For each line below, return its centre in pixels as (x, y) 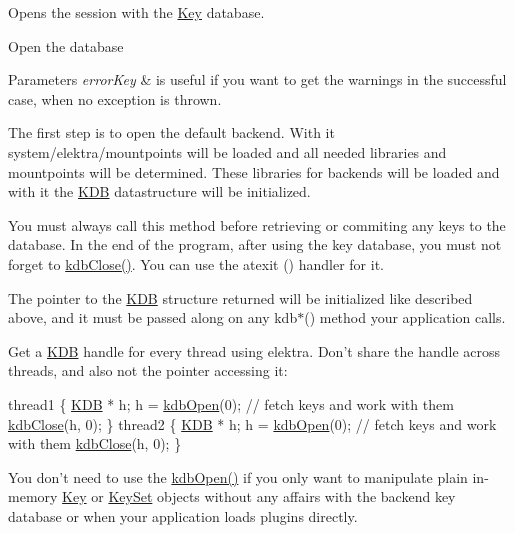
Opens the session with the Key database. (136, 12)
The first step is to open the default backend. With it (171, 132)
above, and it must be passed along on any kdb (153, 317)
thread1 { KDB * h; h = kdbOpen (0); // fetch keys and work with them (231, 403)
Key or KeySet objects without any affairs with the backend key (259, 496)
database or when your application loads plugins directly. (183, 515)
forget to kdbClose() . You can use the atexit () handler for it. (196, 263)
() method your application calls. (405, 317)
